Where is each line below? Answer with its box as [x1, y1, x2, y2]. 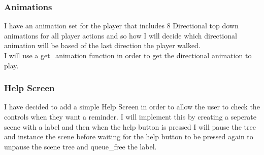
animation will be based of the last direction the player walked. [4, 40, 201, 51]
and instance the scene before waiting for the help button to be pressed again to [4, 131, 253, 142]
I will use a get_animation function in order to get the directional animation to [4, 50, 252, 60]
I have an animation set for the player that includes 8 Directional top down [4, 20, 239, 31]
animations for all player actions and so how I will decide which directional [4, 30, 237, 41]
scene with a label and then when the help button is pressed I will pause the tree [4, 121, 256, 132]
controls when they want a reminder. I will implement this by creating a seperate [4, 111, 256, 122]
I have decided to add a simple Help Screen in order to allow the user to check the [4, 101, 260, 112]
